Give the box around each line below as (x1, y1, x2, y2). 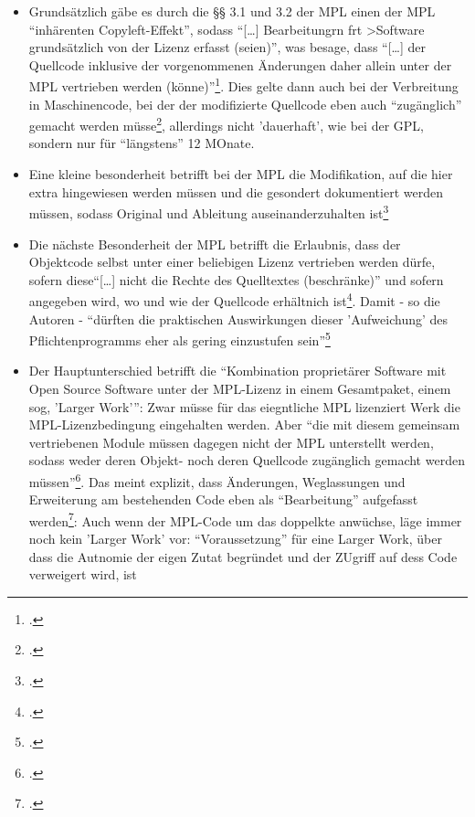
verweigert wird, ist (28, 565, 137, 584)
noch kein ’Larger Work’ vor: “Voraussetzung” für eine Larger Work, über (28, 529, 442, 548)
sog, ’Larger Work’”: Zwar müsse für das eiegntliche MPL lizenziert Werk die (28, 397, 460, 416)
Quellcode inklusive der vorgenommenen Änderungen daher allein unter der (28, 55, 452, 74)
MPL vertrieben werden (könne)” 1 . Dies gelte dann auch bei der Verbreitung (28, 74, 459, 96)
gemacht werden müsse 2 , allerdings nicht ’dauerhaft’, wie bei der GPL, (28, 113, 424, 134)
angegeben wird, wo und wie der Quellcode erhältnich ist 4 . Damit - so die (28, 289, 440, 310)
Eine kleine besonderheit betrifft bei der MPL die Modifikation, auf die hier (28, 164, 453, 184)
